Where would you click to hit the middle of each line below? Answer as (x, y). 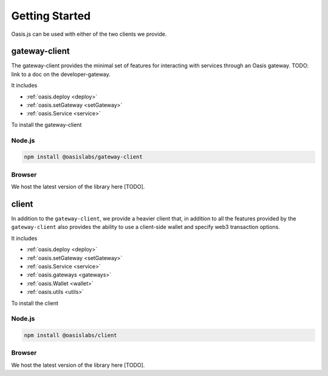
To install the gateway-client (46, 125)
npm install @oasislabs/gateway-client (83, 157)
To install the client (35, 303)
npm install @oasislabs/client (71, 335)
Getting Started (51, 16)
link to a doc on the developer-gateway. (61, 74)
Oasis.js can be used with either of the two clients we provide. (89, 34)
